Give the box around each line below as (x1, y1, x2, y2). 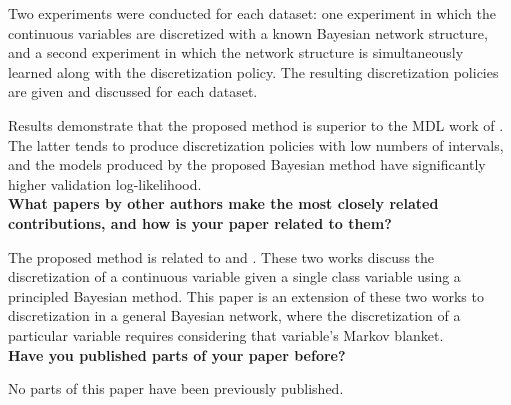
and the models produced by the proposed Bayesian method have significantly (8, 154, 486, 175)
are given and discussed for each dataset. (8, 81, 258, 102)
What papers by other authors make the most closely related (8, 193, 439, 214)
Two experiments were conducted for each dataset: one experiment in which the (8, 3, 496, 23)
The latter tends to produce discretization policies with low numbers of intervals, (8, 134, 504, 155)
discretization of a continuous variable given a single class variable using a (8, 266, 461, 287)
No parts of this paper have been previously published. (8, 378, 344, 399)
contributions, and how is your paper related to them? (8, 212, 392, 233)
